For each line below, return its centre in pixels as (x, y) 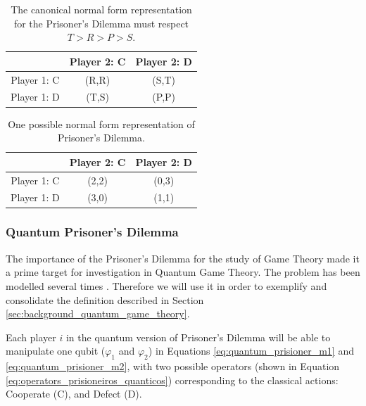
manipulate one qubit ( (56, 351)
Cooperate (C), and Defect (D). (74, 394)
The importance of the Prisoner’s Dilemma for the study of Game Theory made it (183, 258)
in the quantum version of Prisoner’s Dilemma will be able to (198, 337)
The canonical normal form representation (101, 9)
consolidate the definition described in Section (105, 299)
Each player (31, 337)
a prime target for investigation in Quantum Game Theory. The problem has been (183, 272)
